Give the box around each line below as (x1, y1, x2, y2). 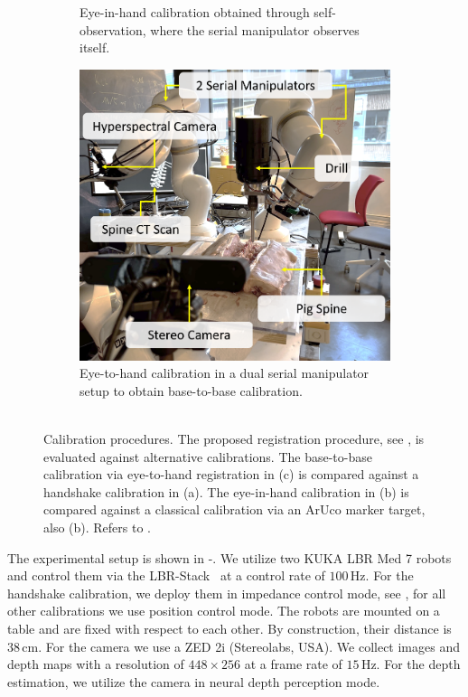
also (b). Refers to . (43, 518, 151, 537)
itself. (80, 38, 110, 57)
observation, (80, 20, 146, 39)
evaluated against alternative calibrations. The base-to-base (43, 447, 372, 466)
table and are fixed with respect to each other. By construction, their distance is (7, 619, 452, 638)
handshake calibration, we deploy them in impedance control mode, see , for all (7, 583, 446, 602)
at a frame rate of (244, 655, 342, 673)
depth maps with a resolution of (7, 655, 184, 673)
